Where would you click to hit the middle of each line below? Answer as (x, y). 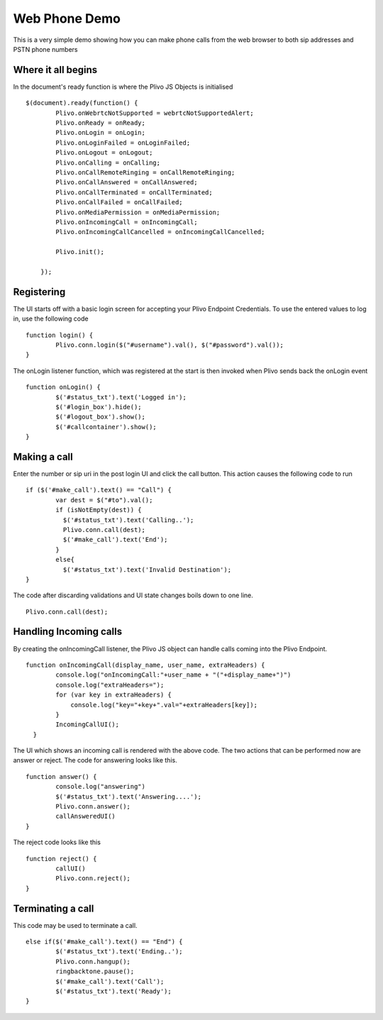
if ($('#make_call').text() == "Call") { (99, 490)
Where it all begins (55, 70)
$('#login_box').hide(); (99, 407)
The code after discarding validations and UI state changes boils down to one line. (133, 595)
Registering (39, 292)
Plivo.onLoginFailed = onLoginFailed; (123, 143)
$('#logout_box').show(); (100, 417)
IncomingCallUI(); (88, 725)
